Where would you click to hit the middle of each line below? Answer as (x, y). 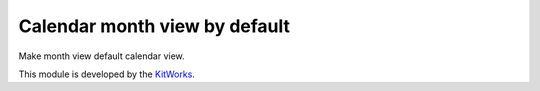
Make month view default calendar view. (101, 56)
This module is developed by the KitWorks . (106, 74)
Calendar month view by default (154, 26)
